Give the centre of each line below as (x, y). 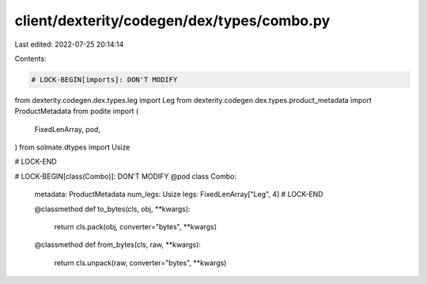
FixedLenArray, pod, (67, 129)
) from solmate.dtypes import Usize (72, 147)
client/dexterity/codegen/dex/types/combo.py (172, 21)
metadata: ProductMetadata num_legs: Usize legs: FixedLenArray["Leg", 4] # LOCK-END (179, 195)
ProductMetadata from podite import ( (77, 112)
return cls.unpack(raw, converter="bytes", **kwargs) (140, 263)
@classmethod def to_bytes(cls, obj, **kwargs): (112, 209)
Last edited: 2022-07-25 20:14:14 (69, 44)
